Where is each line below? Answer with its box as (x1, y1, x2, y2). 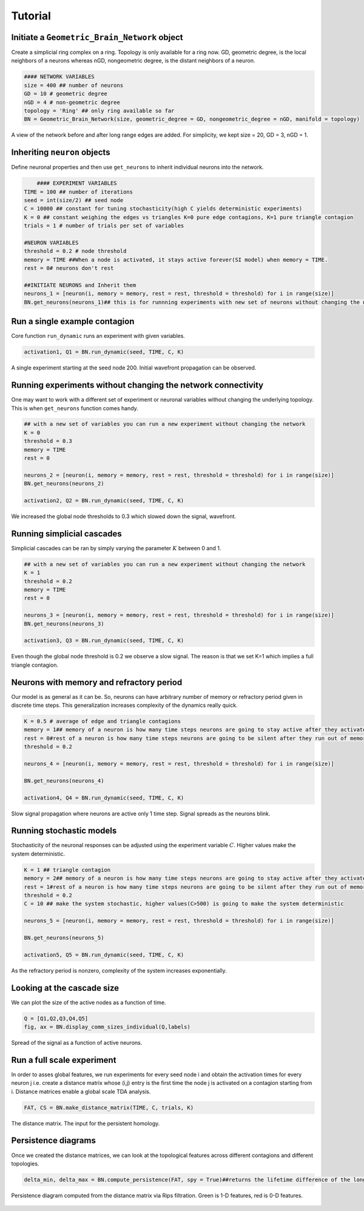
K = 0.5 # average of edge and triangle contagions (24, 718, 181, 725)
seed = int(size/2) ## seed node (24, 197, 124, 204)
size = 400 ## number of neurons (24, 82, 124, 89)
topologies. (11, 1159, 39, 1167)
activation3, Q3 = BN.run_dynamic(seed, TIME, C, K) (24, 637, 184, 644)
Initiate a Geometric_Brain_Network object (11, 32, 183, 42)
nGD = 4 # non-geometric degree (24, 99, 121, 106)
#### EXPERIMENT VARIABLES (36, 180, 118, 187)
